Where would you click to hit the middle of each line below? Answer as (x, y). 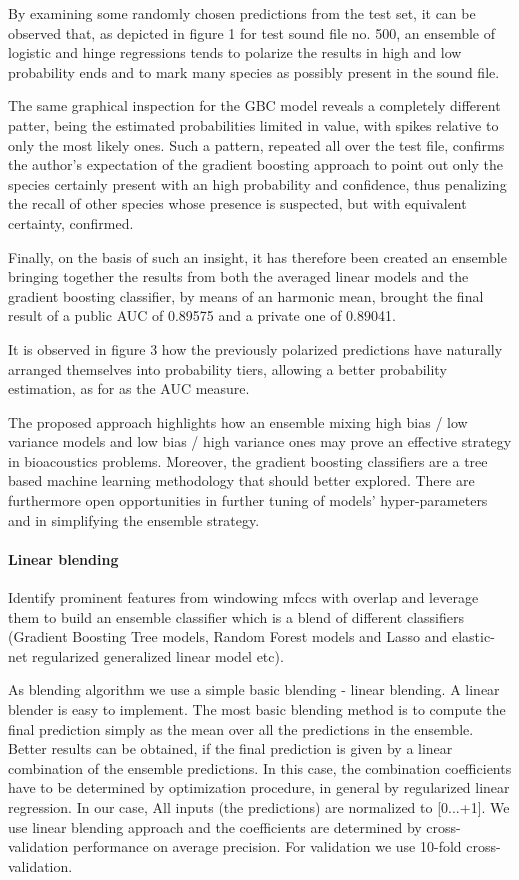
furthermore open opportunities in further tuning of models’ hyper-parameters (248, 500)
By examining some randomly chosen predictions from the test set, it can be (242, 13)
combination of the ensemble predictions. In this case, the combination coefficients (260, 767)
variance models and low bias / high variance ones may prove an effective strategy (260, 441)
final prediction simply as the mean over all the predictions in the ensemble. (241, 728)
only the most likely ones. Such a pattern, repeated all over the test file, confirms (256, 144)
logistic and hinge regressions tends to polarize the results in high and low (235, 52)
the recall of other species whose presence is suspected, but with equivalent (237, 203)
